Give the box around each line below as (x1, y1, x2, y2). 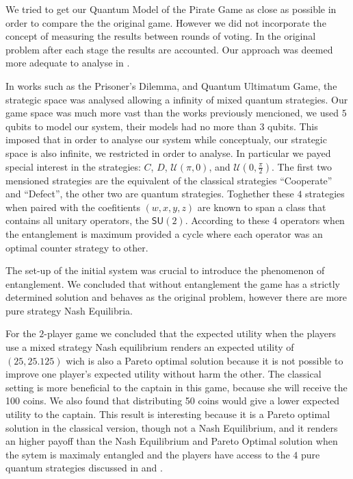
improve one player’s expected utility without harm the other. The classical (5, 367, 322, 381)
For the (5, 326, 36, 341)
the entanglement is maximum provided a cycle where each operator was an (5, 226, 323, 241)
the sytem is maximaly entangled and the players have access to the (5, 447, 290, 461)
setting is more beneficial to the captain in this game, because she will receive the (5, 380, 348, 394)
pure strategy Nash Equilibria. (5, 303, 133, 317)
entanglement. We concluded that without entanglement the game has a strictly (5, 276, 341, 291)
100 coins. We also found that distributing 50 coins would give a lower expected (5, 393, 340, 408)
